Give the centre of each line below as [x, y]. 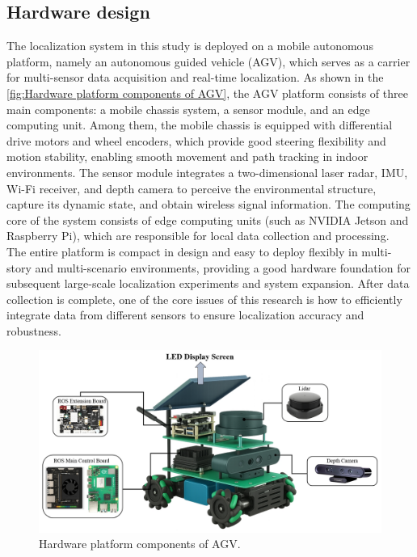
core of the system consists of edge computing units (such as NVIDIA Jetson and [208, 219]
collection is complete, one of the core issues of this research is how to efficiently [204, 299]
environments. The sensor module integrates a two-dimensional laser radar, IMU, [207, 172]
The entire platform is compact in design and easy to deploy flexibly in [182, 251]
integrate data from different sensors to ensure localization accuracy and [185, 315]
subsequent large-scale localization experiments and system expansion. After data [208, 283]
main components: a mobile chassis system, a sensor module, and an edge [188, 109]
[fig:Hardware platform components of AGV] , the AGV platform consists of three [207, 93]
